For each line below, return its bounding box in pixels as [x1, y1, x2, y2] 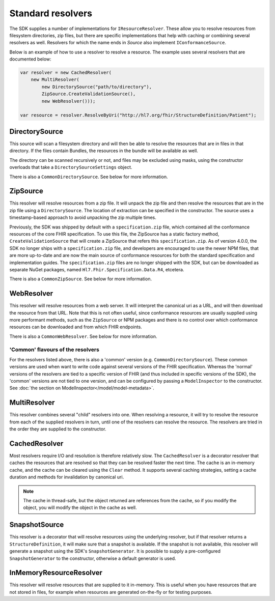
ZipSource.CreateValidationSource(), [41, 91, 136, 97]
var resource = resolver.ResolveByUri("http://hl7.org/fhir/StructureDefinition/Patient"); [20, 112, 257, 118]
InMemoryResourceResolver [9, 568, 103, 577]
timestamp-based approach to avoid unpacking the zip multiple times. [9, 214, 156, 221]
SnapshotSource [9, 521, 64, 529]
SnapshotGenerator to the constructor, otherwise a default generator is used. [9, 555, 176, 561]
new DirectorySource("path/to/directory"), [41, 84, 152, 90]
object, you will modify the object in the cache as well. [23, 504, 137, 511]
